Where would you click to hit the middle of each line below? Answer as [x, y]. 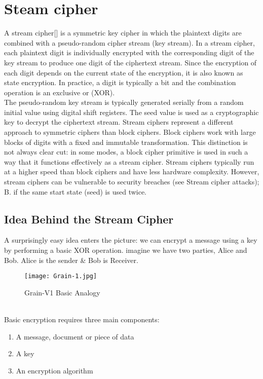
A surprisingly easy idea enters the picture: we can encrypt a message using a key [131, 240]
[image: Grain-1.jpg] [61, 276]
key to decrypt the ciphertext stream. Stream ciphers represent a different [119, 122]
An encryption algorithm [54, 370]
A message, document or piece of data [75, 336]
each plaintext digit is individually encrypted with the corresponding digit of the [129, 52]
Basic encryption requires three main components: [82, 319]
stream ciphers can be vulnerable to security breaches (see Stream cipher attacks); [132, 182]
